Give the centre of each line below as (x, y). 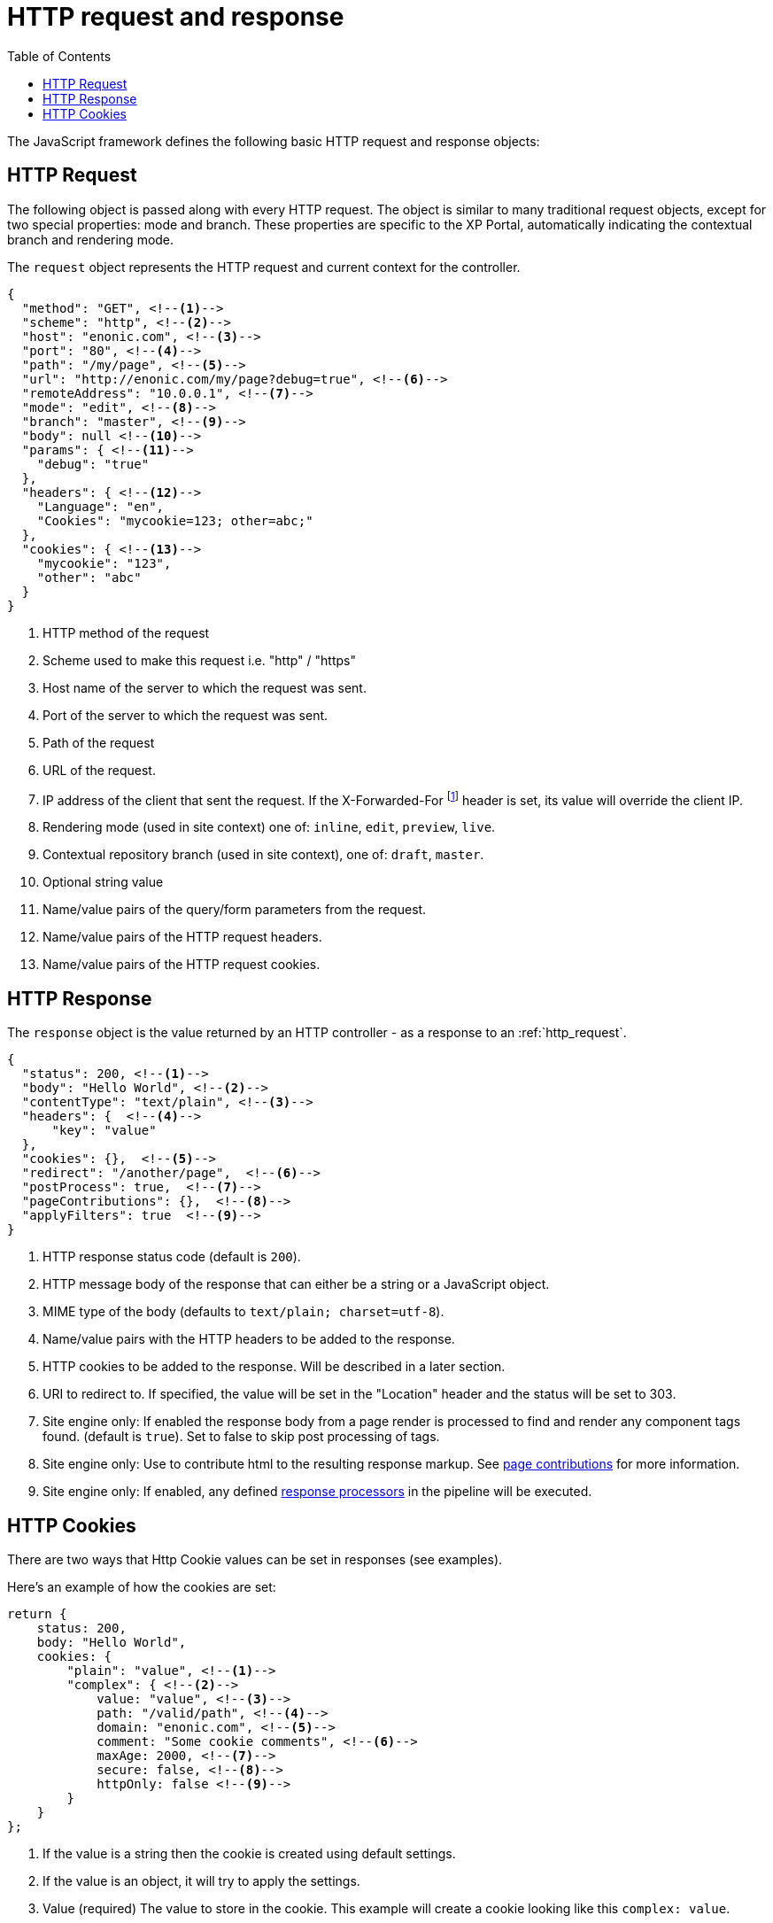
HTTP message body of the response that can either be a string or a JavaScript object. (296, 1284)
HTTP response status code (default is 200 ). (172, 1257)
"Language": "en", (100, 506)
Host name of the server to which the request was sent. (205, 687)
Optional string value (103, 882)
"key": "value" (104, 1131)
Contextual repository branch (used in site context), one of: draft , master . (263, 855)
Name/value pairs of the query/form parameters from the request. (235, 910)
